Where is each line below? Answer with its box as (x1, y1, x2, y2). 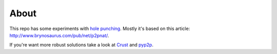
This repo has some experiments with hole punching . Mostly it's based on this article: (9, 25, 190, 32)
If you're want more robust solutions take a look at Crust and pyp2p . (9, 42, 154, 48)
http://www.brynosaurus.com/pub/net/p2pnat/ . (9, 32, 109, 38)
